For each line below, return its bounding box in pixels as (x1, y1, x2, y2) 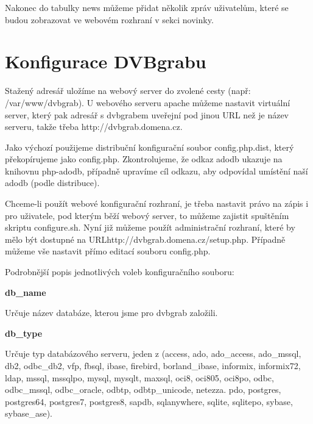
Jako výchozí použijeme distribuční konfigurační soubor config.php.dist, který (5, 140, 294, 153)
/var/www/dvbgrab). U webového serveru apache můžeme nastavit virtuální (5, 96, 290, 109)
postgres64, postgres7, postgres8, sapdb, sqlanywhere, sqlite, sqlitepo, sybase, (5, 395, 293, 408)
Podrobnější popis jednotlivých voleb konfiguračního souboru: (5, 265, 234, 278)
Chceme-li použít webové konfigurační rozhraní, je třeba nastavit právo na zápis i (5, 197, 309, 210)
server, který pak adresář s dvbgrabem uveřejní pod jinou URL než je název (5, 108, 289, 121)
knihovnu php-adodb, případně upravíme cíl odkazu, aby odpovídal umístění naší (5, 164, 308, 177)
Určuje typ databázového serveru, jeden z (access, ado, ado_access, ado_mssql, (5, 347, 301, 360)
